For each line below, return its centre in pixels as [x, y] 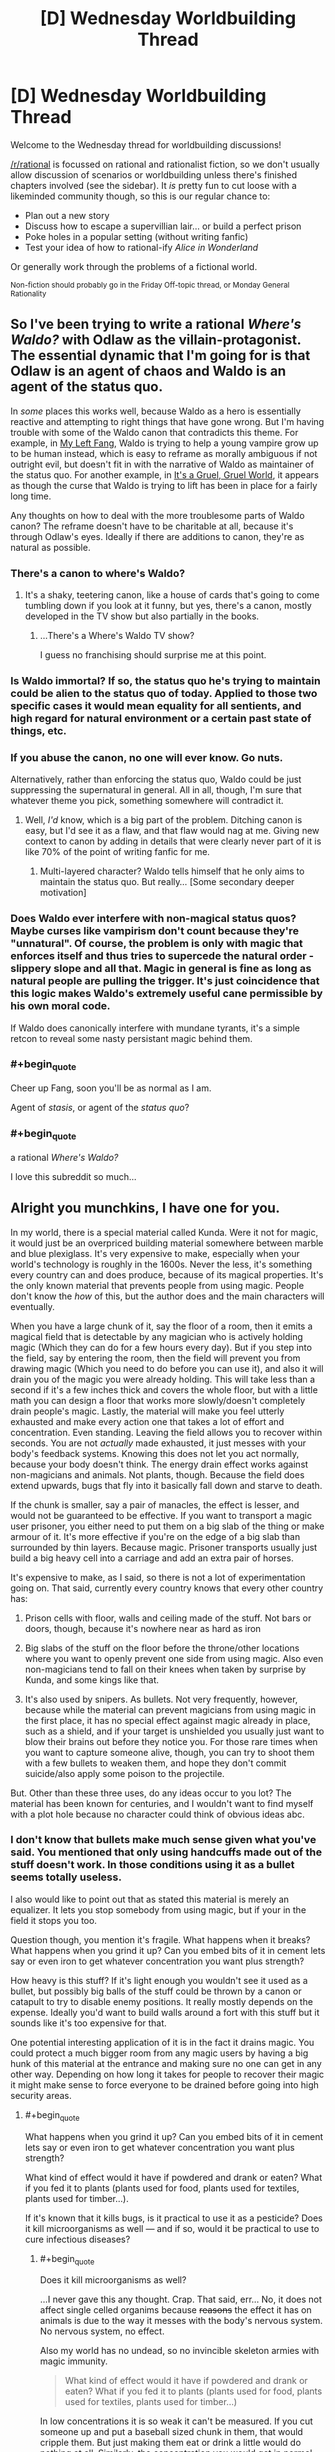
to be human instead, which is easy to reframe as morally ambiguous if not [164, 453]
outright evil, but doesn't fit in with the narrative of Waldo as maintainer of [162, 464]
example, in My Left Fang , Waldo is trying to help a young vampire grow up [164, 443]
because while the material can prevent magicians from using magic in [170, 1709]
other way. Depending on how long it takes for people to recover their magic [167, 2074]
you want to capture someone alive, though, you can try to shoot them [169, 1752]
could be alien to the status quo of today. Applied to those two [164, 693]
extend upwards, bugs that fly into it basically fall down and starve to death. [166, 1485]
